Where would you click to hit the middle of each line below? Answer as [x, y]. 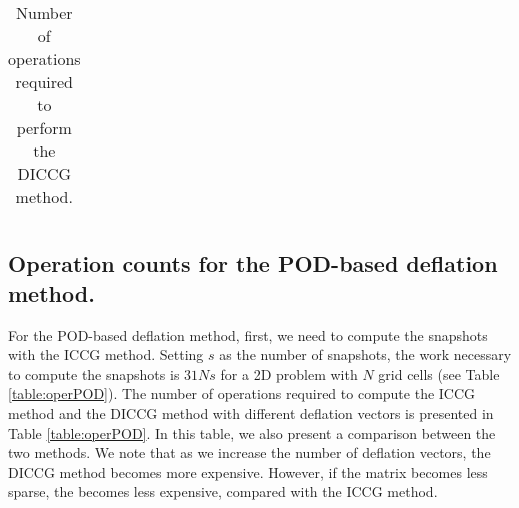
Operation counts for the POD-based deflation [253, 263]
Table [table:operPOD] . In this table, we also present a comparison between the [252, 432]
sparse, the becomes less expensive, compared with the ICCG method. [223, 491]
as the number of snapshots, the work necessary [365, 354]
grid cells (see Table [439, 373]
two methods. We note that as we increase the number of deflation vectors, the [249, 452]
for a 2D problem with [289, 373]
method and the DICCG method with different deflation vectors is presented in [251, 412]
